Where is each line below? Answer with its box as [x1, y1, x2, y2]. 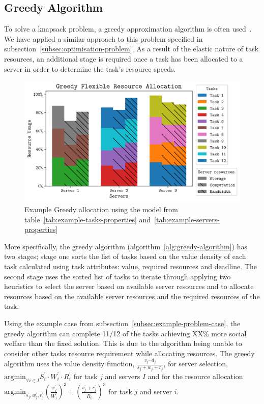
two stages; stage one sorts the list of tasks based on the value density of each [4, 251, 246, 262]
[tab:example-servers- [154, 214, 220, 224]
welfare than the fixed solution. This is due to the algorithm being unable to [4, 338, 242, 349]
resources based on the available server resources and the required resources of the [4, 291, 260, 301]
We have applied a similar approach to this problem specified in [4, 33, 203, 44]
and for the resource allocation [148, 370, 243, 381]
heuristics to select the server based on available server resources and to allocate [4, 281, 254, 292]
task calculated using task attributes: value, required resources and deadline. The [4, 261, 257, 272]
